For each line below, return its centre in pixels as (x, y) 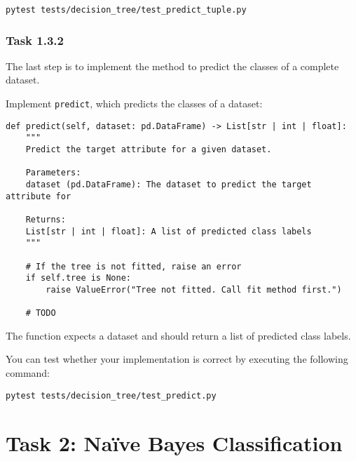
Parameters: (53, 173)
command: (28, 373)
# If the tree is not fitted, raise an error (133, 266)
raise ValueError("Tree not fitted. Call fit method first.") (194, 289)
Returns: (46, 219)
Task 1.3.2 (35, 40)
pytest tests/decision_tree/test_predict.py (111, 395)
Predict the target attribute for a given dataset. (149, 150)
